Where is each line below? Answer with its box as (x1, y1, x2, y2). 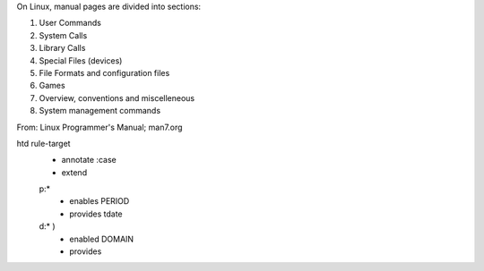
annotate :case (61, 155, 117, 165)
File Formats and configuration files (39, 67, 170, 78)
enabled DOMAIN (69, 233, 134, 244)
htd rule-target (16, 138, 71, 148)
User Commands (39, 18, 102, 29)
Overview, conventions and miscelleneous (39, 92, 195, 103)
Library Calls (39, 43, 86, 54)
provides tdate (69, 208, 123, 219)
